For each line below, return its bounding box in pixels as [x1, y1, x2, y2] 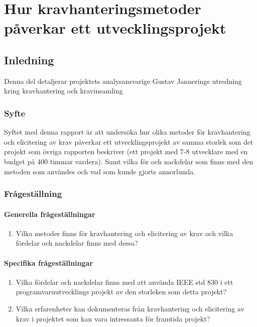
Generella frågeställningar [4, 208, 95, 219]
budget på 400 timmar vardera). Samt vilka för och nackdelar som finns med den [4, 156, 253, 166]
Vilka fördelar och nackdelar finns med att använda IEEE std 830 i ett [16, 276, 233, 287]
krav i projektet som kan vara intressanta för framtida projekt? [16, 313, 210, 323]
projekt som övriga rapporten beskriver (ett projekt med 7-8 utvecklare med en [4, 146, 248, 157]
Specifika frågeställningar [4, 257, 93, 268]
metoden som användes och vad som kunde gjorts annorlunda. [4, 166, 196, 176]
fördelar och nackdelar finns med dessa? [16, 238, 138, 248]
